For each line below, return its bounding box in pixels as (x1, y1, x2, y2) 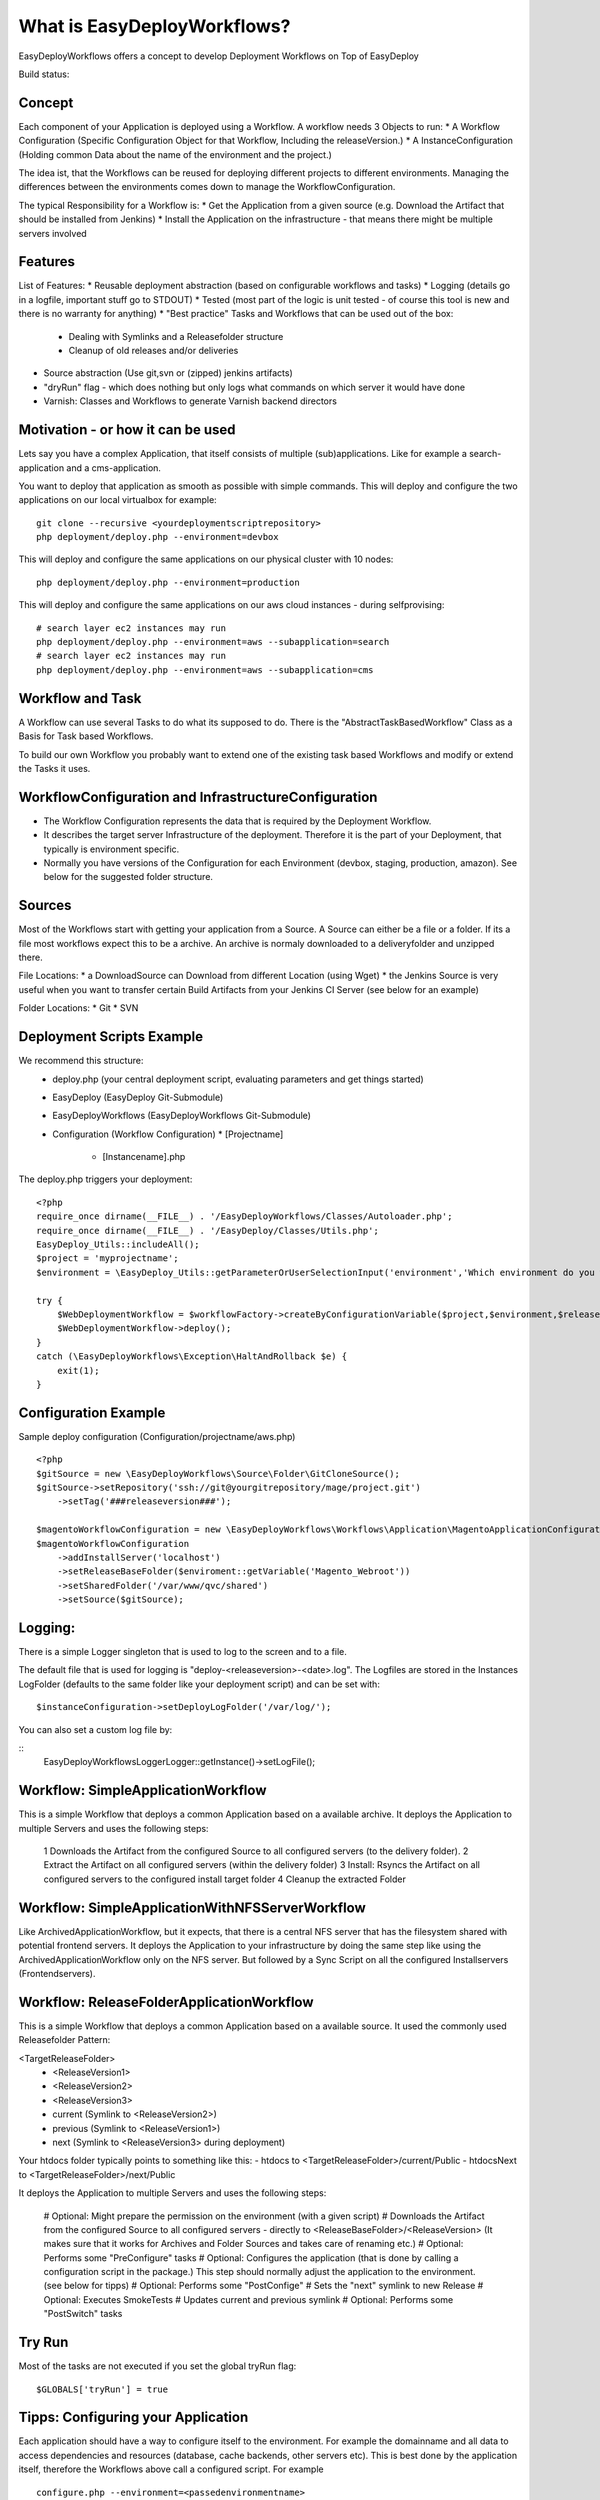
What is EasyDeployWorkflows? (18, 15, 291, 37)
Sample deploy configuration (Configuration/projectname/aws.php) (18, 1430, 296, 1442)
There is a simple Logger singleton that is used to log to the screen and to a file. (18, 1646, 347, 1658)
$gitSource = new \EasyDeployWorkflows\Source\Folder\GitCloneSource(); (36, 1468, 400, 1479)
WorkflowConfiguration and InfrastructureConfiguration (18, 788, 378, 805)
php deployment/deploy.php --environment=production (36, 576, 300, 588)
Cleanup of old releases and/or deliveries (68, 345, 239, 357)
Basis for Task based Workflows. (18, 730, 154, 742)
